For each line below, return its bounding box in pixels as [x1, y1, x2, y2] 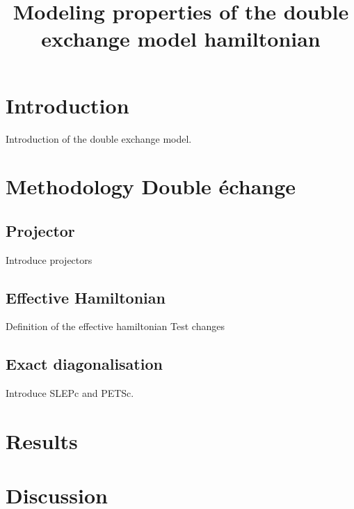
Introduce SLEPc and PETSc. [6, 386, 134, 400]
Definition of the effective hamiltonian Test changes [6, 319, 225, 334]
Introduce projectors [6, 252, 92, 267]
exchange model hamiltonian [41, 24, 321, 53]
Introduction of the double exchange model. [6, 131, 192, 146]
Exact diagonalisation [6, 353, 163, 375]
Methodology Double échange [6, 172, 296, 201]
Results [6, 427, 78, 455]
